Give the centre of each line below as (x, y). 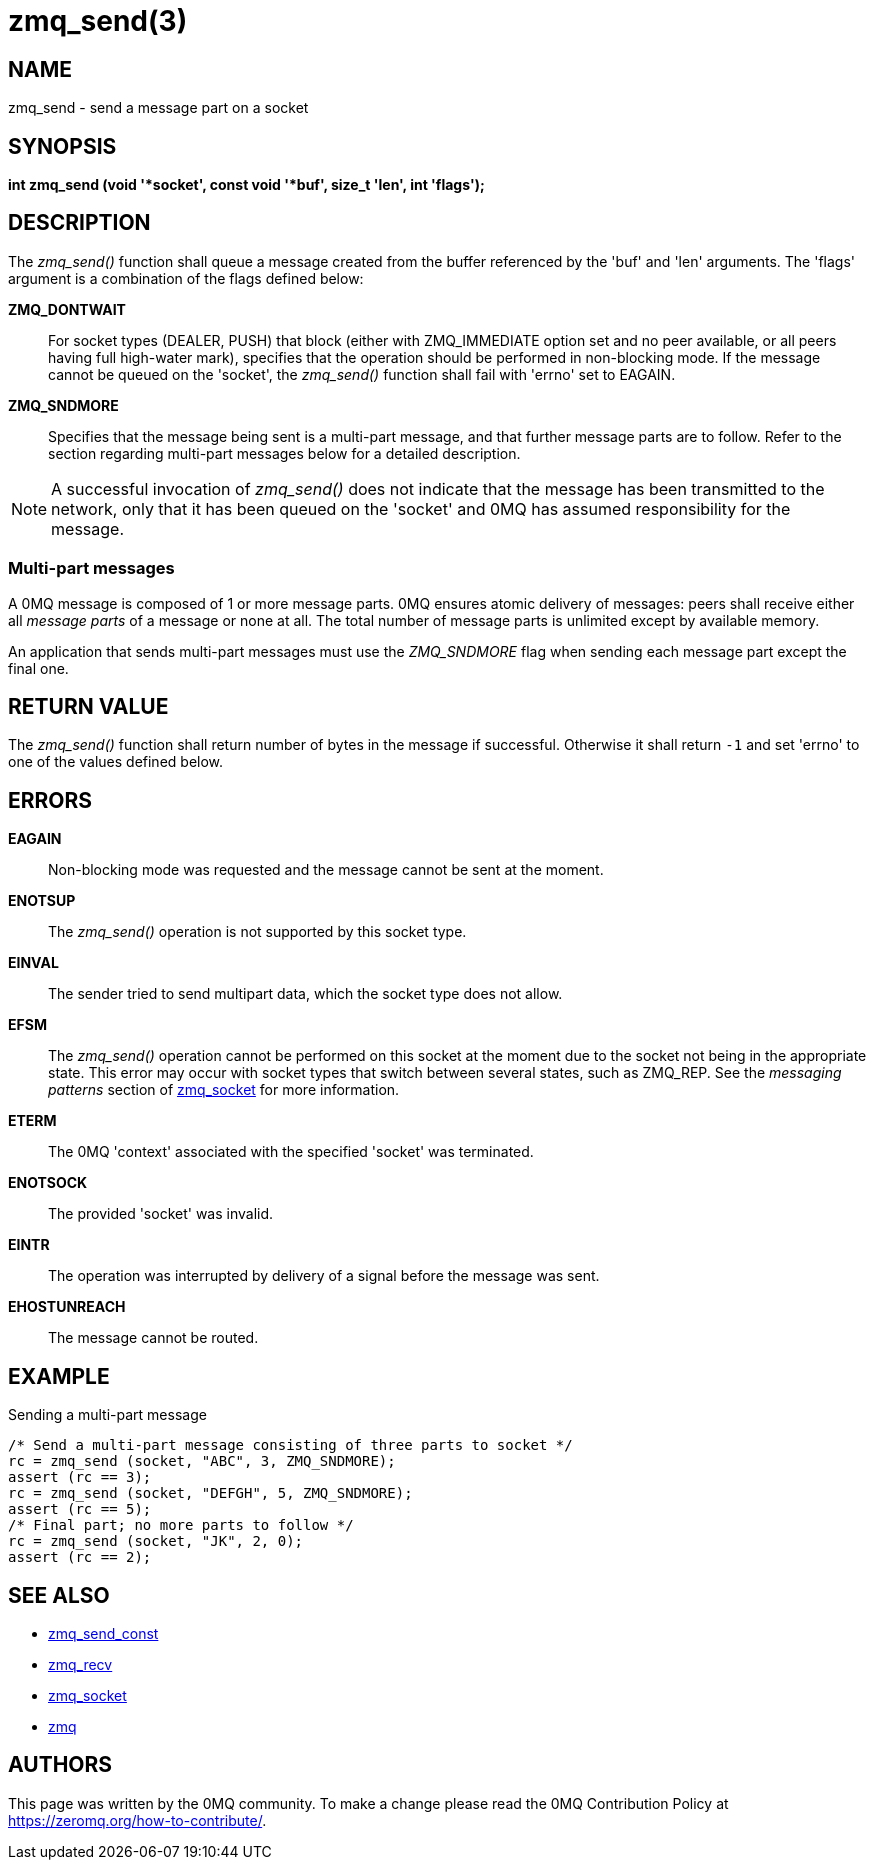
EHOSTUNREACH (67, 1307)
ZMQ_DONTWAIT (67, 309)
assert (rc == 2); (80, 1557)
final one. (38, 668)
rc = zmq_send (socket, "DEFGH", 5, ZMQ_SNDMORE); (210, 1493)
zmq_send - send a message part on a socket (158, 108)
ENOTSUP (42, 901)
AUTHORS (60, 1765)
